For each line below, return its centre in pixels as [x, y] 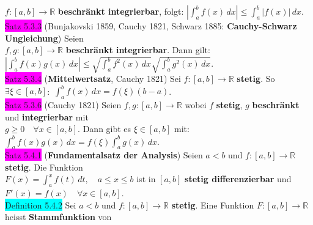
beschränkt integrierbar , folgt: [121, 11]
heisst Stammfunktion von [58, 217]
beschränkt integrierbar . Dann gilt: [138, 50]
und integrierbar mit [47, 116]
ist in [146, 179]
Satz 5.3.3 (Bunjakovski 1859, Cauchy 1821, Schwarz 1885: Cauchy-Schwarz [151, 26]
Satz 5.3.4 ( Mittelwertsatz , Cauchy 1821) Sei [93, 79]
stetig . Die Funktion [44, 167]
